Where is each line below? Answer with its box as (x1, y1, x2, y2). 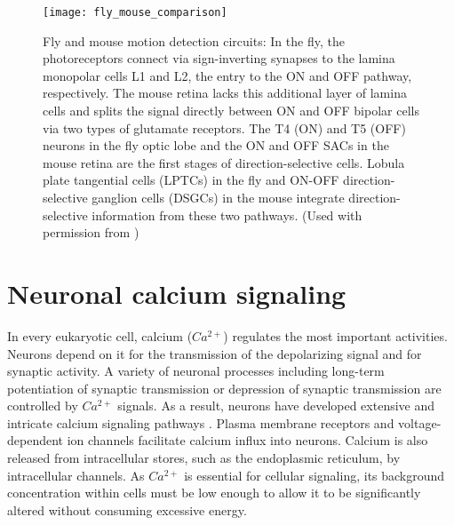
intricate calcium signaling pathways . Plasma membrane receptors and (7, 413, 394, 432)
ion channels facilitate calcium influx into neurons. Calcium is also (67, 431, 428, 449)
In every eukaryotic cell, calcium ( (7, 326, 193, 345)
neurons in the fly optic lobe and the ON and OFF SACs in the (43, 136, 389, 155)
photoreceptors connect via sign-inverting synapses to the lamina (43, 49, 395, 68)
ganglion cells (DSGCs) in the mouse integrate (92, 188, 345, 206)
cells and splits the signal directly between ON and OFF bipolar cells (43, 101, 419, 120)
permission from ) (43, 223, 139, 242)
